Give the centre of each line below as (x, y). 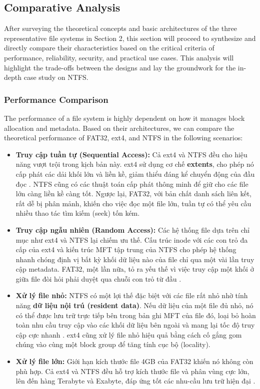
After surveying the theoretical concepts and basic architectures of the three (121, 28)
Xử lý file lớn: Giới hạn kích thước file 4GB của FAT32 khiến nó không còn (134, 361)
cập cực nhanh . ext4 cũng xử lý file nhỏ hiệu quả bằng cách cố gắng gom (129, 334)
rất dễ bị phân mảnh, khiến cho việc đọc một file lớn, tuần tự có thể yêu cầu (133, 203)
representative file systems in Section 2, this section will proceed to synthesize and (130, 38)
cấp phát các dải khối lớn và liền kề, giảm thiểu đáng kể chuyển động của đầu (135, 174)
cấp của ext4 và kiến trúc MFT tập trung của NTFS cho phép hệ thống (126, 249)
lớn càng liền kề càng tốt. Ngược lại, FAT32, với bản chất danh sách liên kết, (134, 194)
